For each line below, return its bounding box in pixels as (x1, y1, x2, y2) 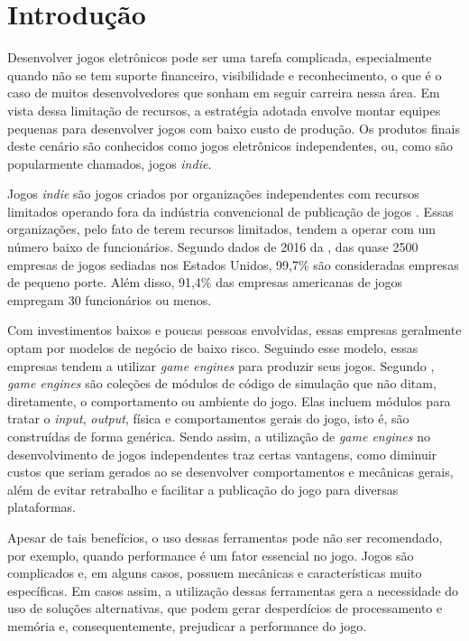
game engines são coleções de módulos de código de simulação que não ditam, (7, 374, 437, 393)
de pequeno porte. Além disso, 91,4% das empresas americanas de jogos (7, 273, 403, 292)
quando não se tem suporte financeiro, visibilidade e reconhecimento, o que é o (7, 65, 442, 84)
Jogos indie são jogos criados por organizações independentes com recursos (7, 184, 419, 203)
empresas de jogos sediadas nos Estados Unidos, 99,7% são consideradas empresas (7, 255, 459, 274)
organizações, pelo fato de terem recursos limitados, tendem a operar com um (7, 219, 436, 238)
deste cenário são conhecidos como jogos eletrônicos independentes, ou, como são (7, 136, 454, 155)
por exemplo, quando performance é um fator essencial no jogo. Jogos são (7, 545, 414, 564)
